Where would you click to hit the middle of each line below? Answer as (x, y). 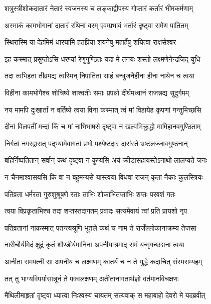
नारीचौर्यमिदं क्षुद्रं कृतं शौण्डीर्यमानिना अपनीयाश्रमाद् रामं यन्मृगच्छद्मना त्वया (94, 244)
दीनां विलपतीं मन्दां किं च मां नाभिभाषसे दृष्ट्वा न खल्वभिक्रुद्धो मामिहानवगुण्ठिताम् (103, 126)
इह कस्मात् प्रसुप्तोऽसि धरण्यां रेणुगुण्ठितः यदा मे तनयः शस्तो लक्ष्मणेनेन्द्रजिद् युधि (102, 59)
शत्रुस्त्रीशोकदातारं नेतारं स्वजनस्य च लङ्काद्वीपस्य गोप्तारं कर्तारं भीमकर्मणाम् (99, 8)
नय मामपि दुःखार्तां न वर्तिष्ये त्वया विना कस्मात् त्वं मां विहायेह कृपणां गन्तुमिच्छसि (103, 109)
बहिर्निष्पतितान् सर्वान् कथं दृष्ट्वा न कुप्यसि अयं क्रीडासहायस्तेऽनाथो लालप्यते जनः (106, 160)
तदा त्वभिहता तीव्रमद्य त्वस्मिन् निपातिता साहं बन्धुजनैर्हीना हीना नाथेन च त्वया (99, 76)
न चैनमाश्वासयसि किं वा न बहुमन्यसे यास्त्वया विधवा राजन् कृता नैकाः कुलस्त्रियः (104, 177)
